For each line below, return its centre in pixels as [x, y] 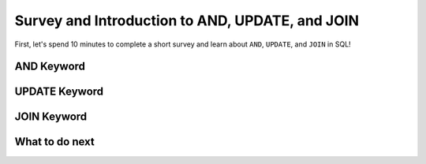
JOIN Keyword [51, 117]
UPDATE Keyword [59, 92]
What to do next [54, 142]
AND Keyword [50, 67]
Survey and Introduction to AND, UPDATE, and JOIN [187, 20]
